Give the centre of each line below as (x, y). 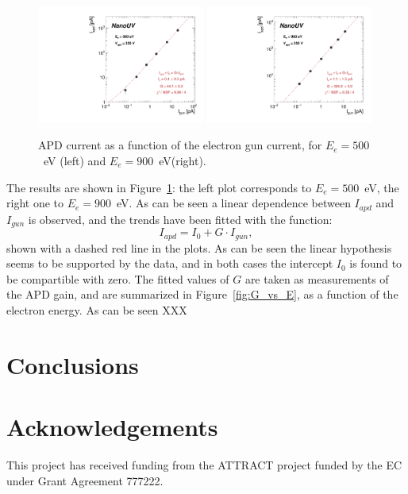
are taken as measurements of (317, 278)
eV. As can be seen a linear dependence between (234, 203)
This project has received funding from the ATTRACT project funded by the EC (204, 465)
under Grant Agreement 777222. (85, 480)
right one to (35, 203)
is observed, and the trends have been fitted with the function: (180, 219)
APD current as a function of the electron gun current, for (180, 145)
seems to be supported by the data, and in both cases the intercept (170, 263)
